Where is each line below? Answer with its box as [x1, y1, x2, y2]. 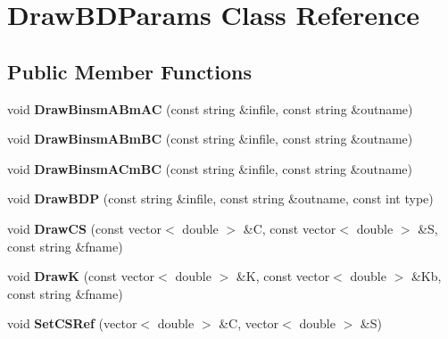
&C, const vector [243, 219, 336, 237]
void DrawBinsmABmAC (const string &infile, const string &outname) [7, 99, 413, 118]
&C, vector [219, 314, 279, 333]
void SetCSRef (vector [7, 314, 137, 333]
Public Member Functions [7, 57, 252, 85]
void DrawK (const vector [7, 267, 155, 285]
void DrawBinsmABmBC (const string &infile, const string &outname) [7, 129, 413, 148]
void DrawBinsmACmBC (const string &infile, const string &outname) [7, 159, 413, 178]
